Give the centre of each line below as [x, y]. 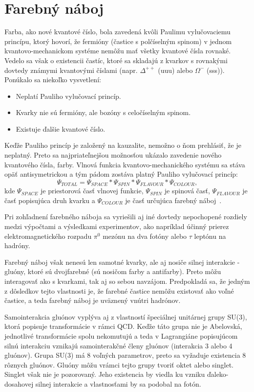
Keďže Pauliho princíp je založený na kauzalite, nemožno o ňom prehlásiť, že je [123, 145]
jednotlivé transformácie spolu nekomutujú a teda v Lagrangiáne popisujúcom [121, 336]
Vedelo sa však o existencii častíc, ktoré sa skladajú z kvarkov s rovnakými [116, 60]
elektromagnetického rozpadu [48, 236]
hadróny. [17, 245]
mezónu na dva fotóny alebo [145, 236]
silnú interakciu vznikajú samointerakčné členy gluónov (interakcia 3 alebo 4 [118, 345]
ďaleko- [218, 374]
